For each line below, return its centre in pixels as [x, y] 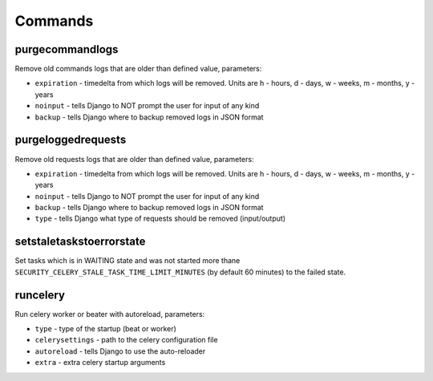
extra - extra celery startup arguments [100, 363]
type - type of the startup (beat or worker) [105, 329]
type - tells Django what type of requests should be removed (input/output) [160, 219]
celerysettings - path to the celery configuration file [126, 340]
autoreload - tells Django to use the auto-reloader [120, 351]
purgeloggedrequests [71, 140]
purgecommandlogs [67, 49]
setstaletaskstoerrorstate [80, 242]
